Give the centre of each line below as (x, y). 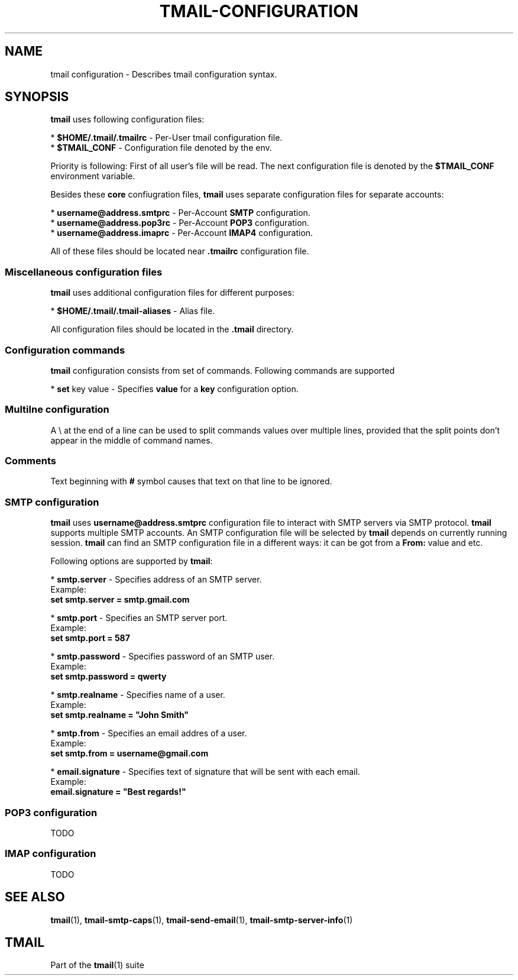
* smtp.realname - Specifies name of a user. (138, 695)
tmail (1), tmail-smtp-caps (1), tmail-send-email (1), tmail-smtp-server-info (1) (202, 920)
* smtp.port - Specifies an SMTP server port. (139, 618)
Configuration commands (65, 350)
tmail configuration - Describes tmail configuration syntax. (164, 74)
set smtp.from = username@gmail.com (129, 753)
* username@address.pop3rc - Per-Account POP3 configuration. (180, 223)
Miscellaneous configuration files (84, 272)
